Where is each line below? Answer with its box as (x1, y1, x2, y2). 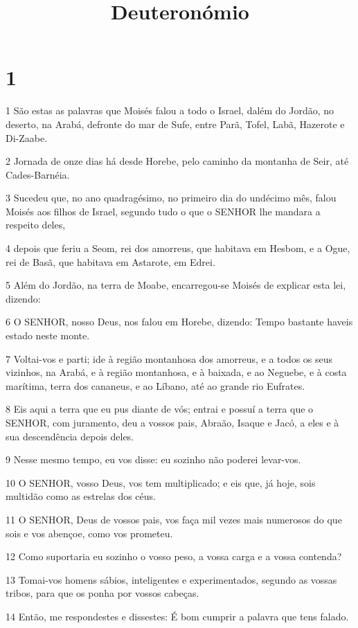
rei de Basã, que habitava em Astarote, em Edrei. (6, 254, 215, 269)
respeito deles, (6, 217, 66, 232)
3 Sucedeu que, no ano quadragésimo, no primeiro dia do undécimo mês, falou (6, 190, 337, 205)
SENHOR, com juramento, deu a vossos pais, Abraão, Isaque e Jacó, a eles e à (6, 415, 339, 429)
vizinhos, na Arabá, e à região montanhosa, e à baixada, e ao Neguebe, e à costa (6, 365, 347, 379)
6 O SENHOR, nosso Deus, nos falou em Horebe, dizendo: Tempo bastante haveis (6, 314, 353, 329)
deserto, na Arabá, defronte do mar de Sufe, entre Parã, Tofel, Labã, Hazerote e (6, 116, 345, 131)
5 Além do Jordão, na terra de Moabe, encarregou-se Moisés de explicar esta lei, (6, 278, 346, 292)
